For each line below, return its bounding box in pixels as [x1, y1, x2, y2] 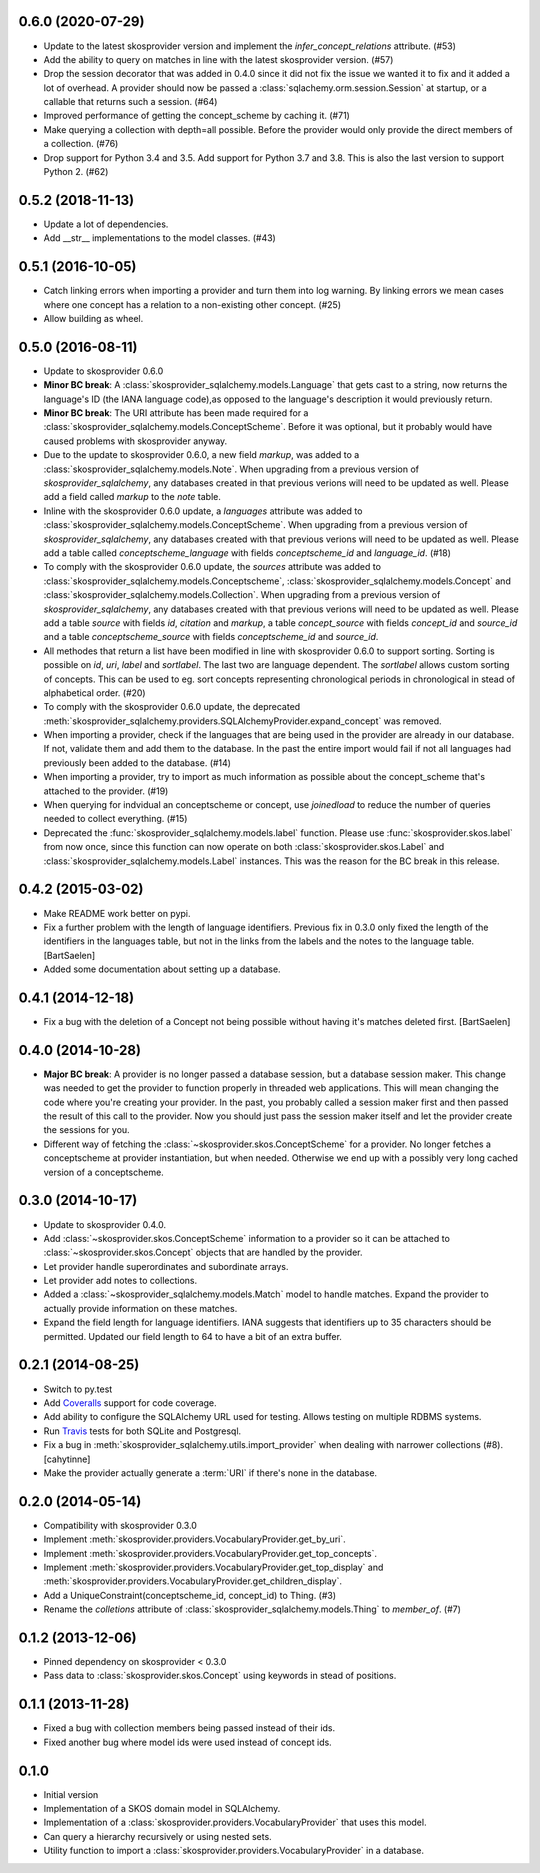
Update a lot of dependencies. [43, 218, 169, 230]
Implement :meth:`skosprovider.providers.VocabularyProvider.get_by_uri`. [43, 1533, 346, 1545]
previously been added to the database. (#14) [43, 756, 232, 769]
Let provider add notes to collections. [43, 1275, 198, 1287]
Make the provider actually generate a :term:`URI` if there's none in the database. [43, 1466, 378, 1479]
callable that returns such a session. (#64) [43, 96, 218, 108]
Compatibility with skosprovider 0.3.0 [43, 1519, 197, 1531]
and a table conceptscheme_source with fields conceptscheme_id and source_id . [43, 631, 379, 643]
